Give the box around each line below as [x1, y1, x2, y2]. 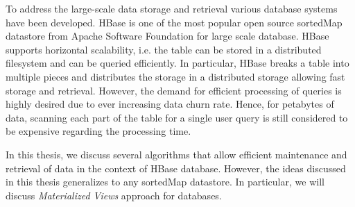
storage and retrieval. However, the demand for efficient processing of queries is [6, 83, 342, 97]
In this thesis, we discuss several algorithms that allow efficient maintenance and [6, 147, 347, 161]
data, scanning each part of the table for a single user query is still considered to [6, 110, 348, 124]
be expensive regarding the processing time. [6, 124, 191, 138]
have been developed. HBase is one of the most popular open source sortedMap [6, 15, 343, 29]
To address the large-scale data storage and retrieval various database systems [6, 1, 338, 15]
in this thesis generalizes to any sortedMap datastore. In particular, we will [6, 174, 324, 189]
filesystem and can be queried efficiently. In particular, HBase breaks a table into [6, 56, 349, 70]
